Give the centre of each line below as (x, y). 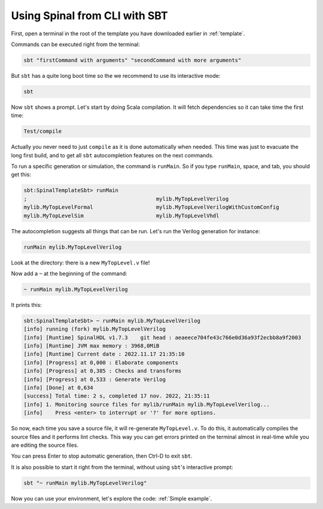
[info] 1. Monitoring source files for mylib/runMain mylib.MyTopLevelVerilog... (147, 404)
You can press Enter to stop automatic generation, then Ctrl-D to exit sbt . (102, 456)
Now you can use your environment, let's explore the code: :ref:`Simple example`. (112, 498)
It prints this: (26, 304)
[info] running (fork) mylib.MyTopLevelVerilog (95, 329)
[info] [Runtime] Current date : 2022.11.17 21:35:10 (104, 354)
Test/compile (43, 131)
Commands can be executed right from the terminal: (76, 44)
